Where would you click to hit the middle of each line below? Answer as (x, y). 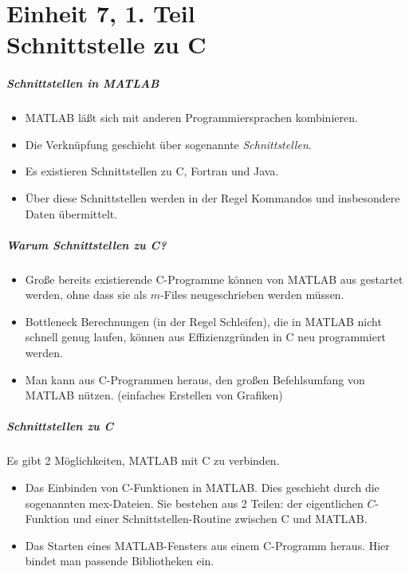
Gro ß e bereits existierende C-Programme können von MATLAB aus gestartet (214, 279)
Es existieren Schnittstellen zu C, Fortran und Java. (152, 171)
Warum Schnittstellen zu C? (87, 244)
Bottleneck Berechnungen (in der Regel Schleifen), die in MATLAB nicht (203, 321)
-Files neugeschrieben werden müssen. (252, 295)
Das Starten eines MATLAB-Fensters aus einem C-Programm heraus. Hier (207, 545)
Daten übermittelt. (71, 213)
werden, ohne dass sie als (86, 295)
